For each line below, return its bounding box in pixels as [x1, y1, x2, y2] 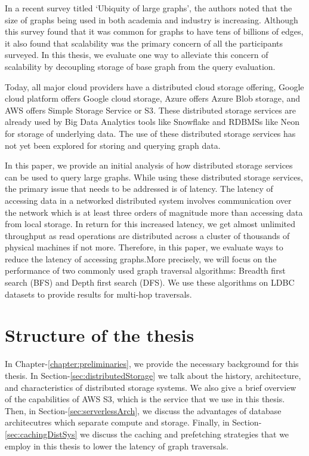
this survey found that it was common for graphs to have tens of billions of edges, [5, 25, 304, 38]
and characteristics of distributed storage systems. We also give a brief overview [5, 381, 296, 393]
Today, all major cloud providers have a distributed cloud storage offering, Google [5, 80, 304, 93]
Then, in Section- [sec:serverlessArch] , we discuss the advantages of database [5, 404, 282, 417]
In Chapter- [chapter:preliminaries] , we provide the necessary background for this [5, 357, 299, 370]
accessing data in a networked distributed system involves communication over [5, 194, 292, 206]
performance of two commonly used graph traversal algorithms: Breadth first [5, 264, 286, 277]
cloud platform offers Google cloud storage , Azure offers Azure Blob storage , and [5, 92, 301, 105]
